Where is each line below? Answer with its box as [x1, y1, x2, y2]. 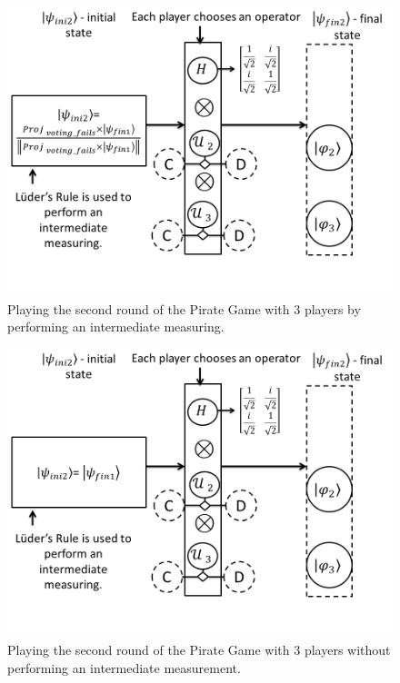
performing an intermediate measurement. [7, 658, 241, 677]
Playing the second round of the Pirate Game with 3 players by [7, 299, 361, 318]
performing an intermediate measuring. [7, 317, 225, 336]
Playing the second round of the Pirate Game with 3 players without [7, 640, 391, 659]
